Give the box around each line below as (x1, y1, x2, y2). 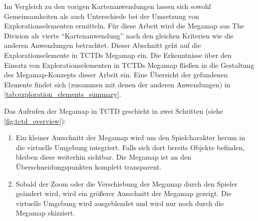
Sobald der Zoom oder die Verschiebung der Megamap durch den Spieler (15, 178, 238, 189)
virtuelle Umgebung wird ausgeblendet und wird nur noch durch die (15, 198, 224, 208)
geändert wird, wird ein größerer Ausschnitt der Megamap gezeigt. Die (15, 188, 232, 199)
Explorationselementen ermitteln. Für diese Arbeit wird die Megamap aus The (4, 20, 245, 31)
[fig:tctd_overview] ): (4, 115, 66, 126)
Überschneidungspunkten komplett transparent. (15, 161, 162, 172)
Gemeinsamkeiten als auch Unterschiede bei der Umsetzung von (4, 10, 199, 21)
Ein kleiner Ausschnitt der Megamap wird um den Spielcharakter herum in (15, 132, 245, 143)
